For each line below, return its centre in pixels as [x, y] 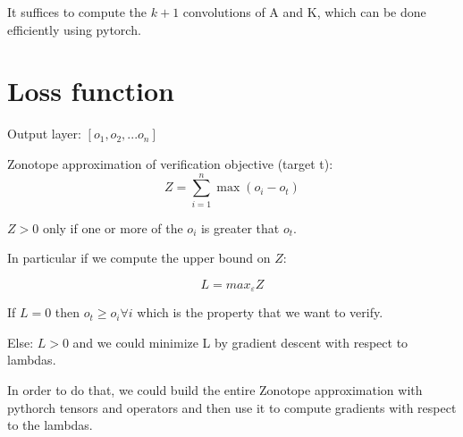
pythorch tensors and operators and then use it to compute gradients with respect [232, 407]
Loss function [91, 91]
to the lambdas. [50, 425]
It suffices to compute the [77, 12]
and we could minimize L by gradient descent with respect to [240, 342]
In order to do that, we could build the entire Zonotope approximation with [215, 390]
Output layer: [44, 134]
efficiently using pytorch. [74, 29]
